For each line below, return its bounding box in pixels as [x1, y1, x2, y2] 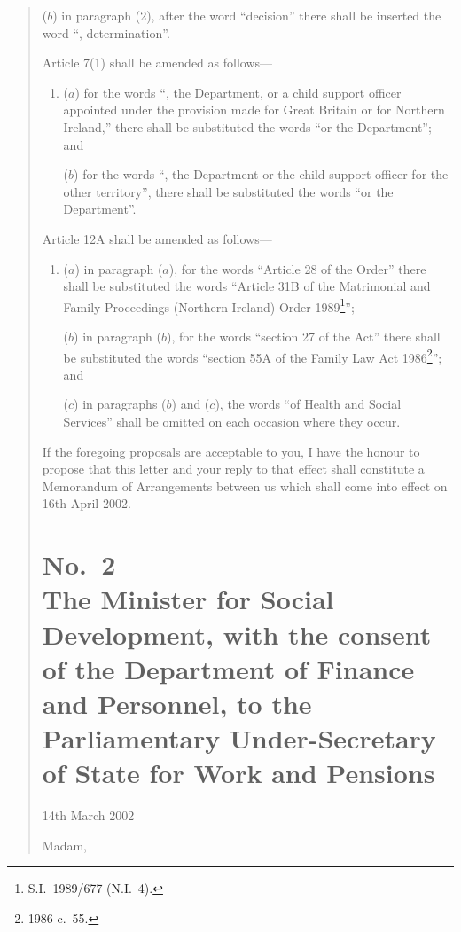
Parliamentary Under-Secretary [42, 720, 436, 756]
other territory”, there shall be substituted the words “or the [63, 182, 394, 200]
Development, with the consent [42, 615, 432, 652]
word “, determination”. [42, 23, 170, 42]
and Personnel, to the [42, 685, 312, 721]
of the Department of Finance [42, 650, 415, 686]
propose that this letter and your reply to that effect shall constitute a [42, 459, 425, 478]
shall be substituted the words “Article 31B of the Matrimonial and [63, 277, 431, 295]
